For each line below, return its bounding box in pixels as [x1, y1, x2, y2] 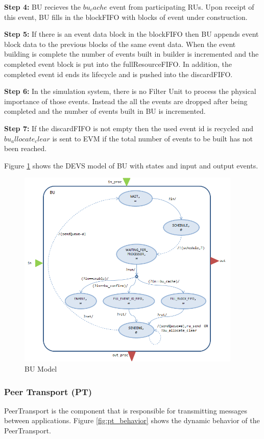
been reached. [4, 143, 47, 154]
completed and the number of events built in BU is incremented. [4, 106, 206, 116]
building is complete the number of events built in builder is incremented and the [4, 48, 259, 59]
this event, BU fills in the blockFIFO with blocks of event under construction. [4, 11, 248, 22]
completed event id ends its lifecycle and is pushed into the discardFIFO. [4, 68, 233, 79]
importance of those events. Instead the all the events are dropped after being [4, 95, 248, 106]
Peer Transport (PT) [4, 385, 92, 398]
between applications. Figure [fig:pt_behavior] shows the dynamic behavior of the [4, 415, 260, 426]
